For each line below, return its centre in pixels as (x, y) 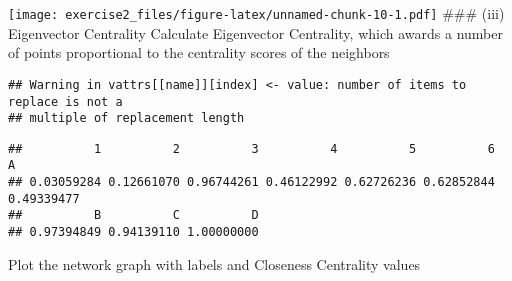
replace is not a (65, 101)
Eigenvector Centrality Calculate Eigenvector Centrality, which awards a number (255, 32)
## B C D (133, 215)
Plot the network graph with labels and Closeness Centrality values (214, 263)
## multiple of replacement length (126, 118)
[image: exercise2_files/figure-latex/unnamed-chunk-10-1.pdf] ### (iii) (256, 13)
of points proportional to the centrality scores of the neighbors (199, 52)
